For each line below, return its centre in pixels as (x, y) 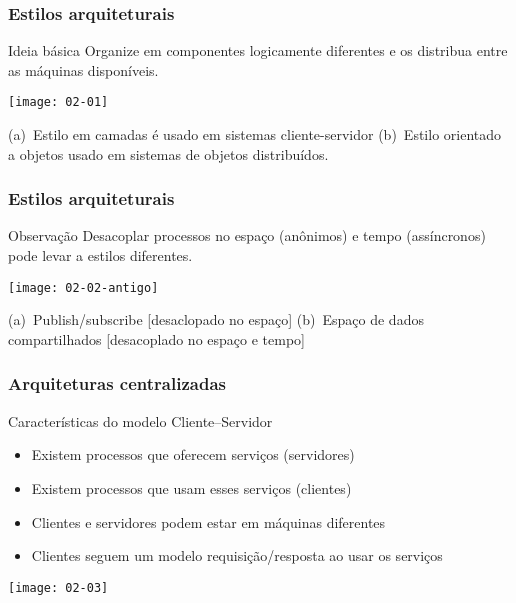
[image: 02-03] (58, 587)
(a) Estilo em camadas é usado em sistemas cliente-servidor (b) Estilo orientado (255, 134)
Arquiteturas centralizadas (117, 383)
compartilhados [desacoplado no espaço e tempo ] (157, 338)
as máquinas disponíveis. (83, 69)
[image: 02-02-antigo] (83, 287)
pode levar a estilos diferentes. (100, 255)
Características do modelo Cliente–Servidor (140, 420)
